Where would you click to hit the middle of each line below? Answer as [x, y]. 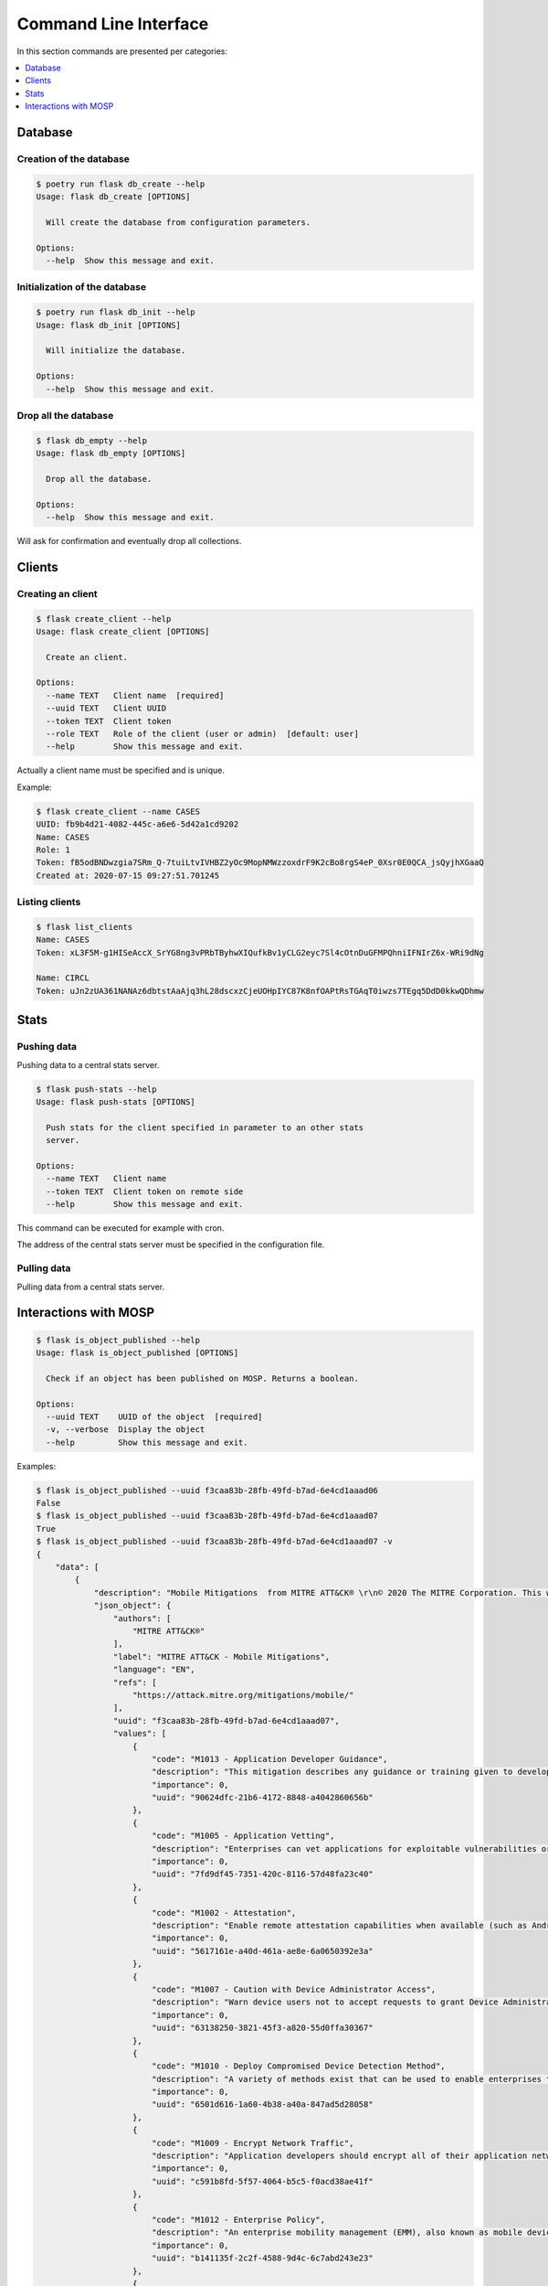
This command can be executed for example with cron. [121, 1228]
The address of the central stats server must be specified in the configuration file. [171, 1244]
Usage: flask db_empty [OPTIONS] [111, 454]
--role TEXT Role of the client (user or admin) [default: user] [203, 734]
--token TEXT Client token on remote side [145, 1191]
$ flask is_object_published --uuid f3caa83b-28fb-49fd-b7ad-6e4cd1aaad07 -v [214, 1542]
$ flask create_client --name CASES [118, 811]
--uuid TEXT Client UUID [106, 708]
